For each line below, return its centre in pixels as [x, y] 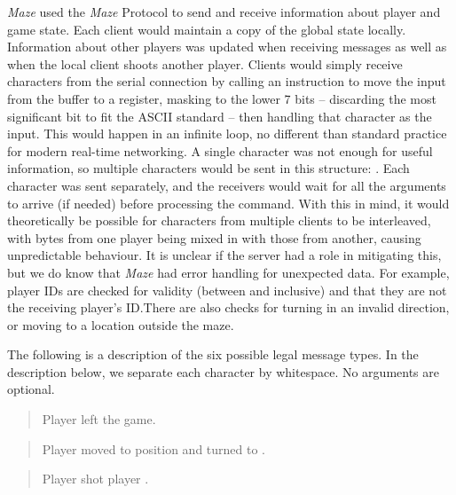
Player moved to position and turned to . [153, 448]
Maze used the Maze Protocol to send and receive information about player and [224, 12]
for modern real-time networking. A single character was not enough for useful [220, 150]
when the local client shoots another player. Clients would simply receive [205, 63]
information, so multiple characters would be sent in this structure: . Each [208, 168]
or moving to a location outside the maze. [121, 324]
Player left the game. [99, 419]
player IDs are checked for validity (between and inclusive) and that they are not [227, 290]
